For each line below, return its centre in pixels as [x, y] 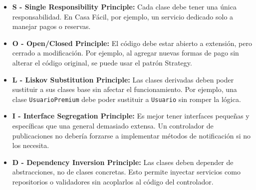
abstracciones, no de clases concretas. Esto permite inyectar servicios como [126, 172]
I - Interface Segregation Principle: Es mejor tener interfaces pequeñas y [131, 116]
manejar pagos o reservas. [51, 26]
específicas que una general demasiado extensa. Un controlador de [113, 125]
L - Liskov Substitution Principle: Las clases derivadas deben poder [123, 79]
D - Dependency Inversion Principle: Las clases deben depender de [123, 162]
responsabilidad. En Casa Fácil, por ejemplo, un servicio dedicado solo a [123, 16]
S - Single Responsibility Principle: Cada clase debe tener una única [124, 6]
